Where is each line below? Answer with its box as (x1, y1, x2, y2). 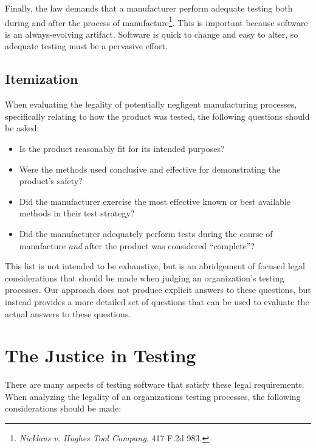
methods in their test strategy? (19, 207, 135, 219)
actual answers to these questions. (5, 307, 131, 320)
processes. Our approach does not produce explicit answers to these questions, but (5, 283, 311, 296)
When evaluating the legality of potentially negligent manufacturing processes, (5, 98, 297, 111)
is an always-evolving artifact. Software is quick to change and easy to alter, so (5, 27, 298, 40)
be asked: (5, 122, 39, 134)
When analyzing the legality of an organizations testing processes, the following (5, 390, 301, 402)
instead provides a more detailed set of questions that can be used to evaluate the (5, 295, 309, 308)
